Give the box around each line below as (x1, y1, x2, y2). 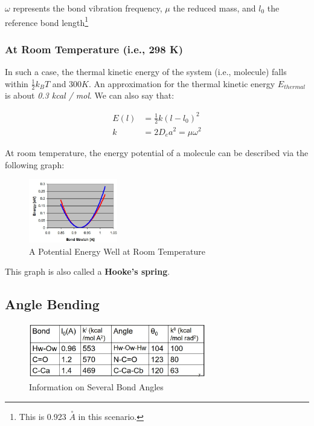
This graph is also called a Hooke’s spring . (5, 265, 170, 278)
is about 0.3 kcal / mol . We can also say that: (5, 89, 175, 102)
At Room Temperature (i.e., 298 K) (5, 41, 183, 56)
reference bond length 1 (5, 14, 89, 28)
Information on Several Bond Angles (29, 380, 164, 393)
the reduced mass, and (173, 2, 256, 14)
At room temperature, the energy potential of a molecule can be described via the (5, 146, 309, 159)
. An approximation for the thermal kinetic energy (88, 77, 275, 90)
